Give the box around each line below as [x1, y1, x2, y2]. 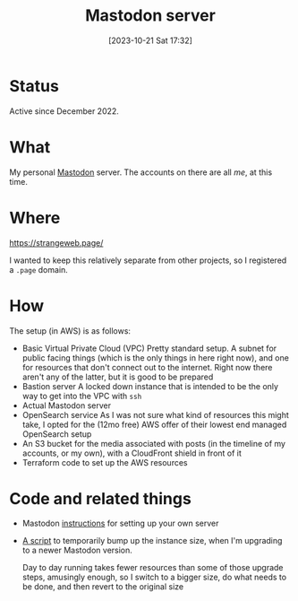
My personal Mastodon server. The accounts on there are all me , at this [9, 167, 273, 178]
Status [9, 75, 60, 96]
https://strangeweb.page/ [9, 237, 104, 248]
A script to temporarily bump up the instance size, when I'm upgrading [21, 536, 283, 546]
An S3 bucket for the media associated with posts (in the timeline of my [21, 438, 286, 449]
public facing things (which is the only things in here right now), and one [21, 352, 289, 363]
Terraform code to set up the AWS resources [21, 457, 188, 467]
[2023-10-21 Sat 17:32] [108, 35, 192, 46]
